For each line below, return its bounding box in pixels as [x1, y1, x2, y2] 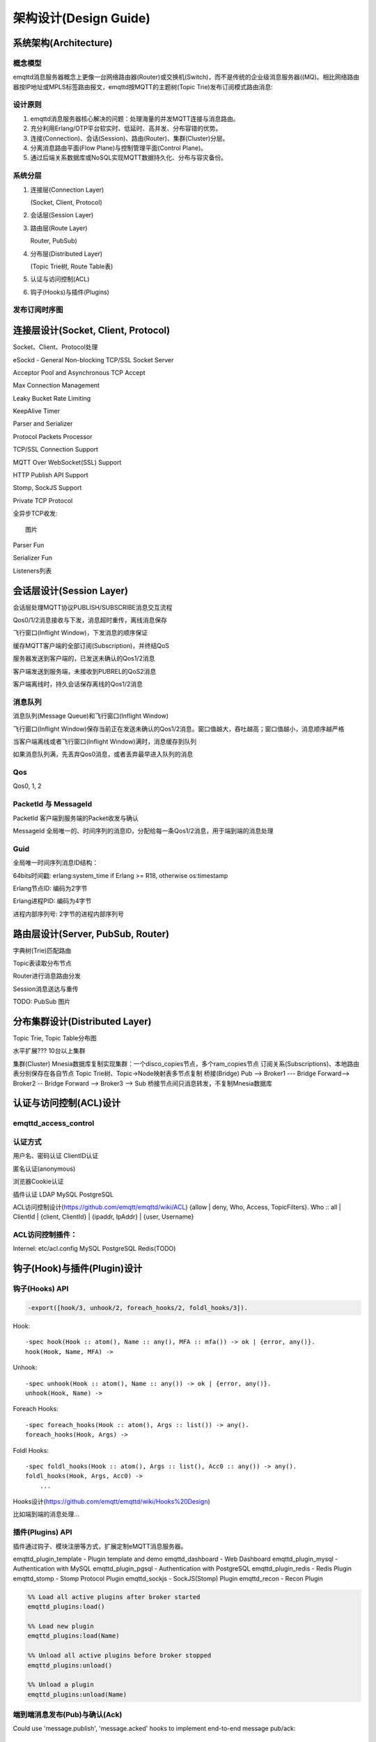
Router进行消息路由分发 [13, 972, 81, 980]
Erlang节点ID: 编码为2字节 [13, 884, 88, 892]
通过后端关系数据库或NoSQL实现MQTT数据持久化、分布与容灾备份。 [30, 153, 228, 162]
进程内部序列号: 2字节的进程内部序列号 [13, 909, 125, 918]
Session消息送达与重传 [13, 985, 79, 993]
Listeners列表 [13, 566, 52, 575]
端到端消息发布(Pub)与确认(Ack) [13, 1710, 123, 1720]
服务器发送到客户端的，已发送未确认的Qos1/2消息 [13, 654, 155, 663]
